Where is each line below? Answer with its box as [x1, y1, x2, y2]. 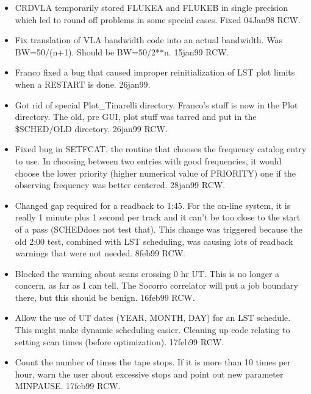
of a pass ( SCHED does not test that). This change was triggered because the [15, 222, 302, 235]
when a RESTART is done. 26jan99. [15, 77, 151, 90]
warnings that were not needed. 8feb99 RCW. [15, 247, 185, 259]
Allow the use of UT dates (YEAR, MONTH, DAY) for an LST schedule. [15, 311, 291, 324]
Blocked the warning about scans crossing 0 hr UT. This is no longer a [15, 267, 280, 280]
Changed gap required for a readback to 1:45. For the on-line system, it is [15, 199, 291, 211]
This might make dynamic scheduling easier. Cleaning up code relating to [15, 323, 290, 336]
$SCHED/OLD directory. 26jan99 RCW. [15, 122, 168, 135]
